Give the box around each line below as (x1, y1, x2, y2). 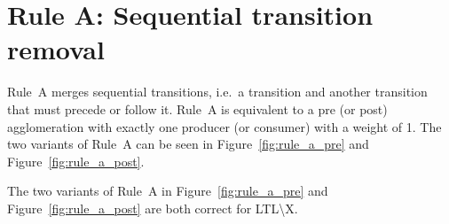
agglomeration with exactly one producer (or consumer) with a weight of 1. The (7, 117, 442, 135)
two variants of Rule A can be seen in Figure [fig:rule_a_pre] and (7, 135, 369, 153)
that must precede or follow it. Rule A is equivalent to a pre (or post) (7, 99, 388, 118)
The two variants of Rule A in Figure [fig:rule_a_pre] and (7, 182, 328, 200)
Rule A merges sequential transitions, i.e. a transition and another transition (7, 82, 428, 101)
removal (7, 31, 105, 67)
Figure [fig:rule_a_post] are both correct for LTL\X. (7, 198, 298, 217)
